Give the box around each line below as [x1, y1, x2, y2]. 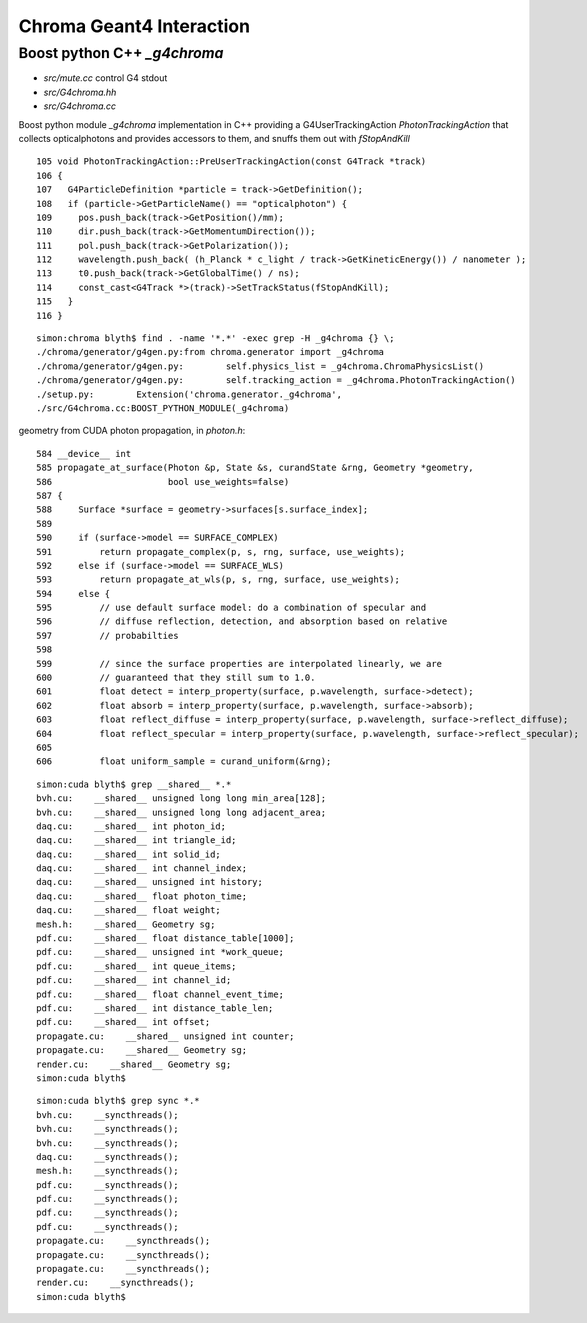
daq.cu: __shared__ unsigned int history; [36, 876, 264, 888]
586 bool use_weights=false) [36, 476, 290, 487]
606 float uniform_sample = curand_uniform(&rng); [36, 756, 332, 767]
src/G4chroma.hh [43, 86, 117, 98]
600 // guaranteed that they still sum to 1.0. [36, 672, 316, 684]
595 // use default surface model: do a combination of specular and [36, 602, 427, 614]
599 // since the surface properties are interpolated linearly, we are [36, 658, 443, 669]
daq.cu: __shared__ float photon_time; [36, 890, 248, 902]
